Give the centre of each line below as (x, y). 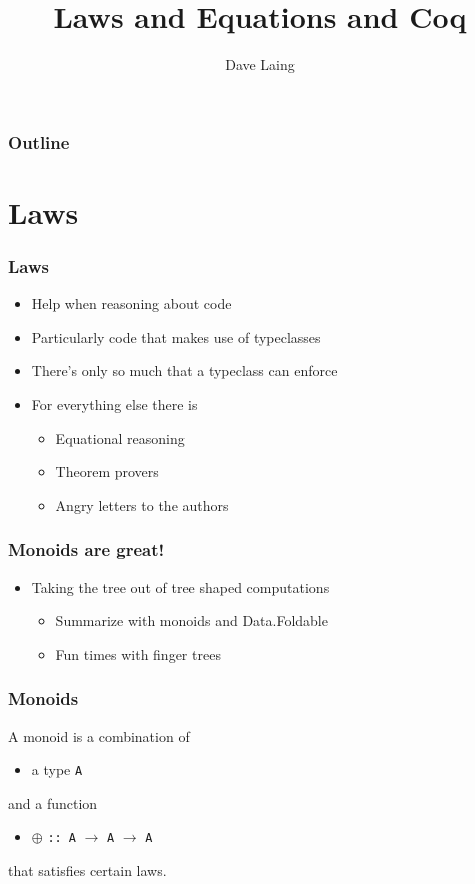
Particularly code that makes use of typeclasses (176, 336)
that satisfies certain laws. (87, 870)
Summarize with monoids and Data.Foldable (191, 620)
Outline (39, 141)
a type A (57, 769)
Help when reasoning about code (131, 303)
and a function (53, 802)
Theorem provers (107, 471)
